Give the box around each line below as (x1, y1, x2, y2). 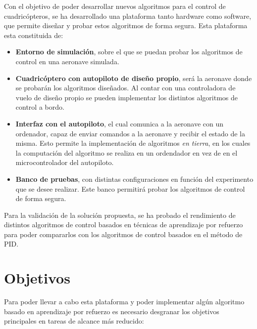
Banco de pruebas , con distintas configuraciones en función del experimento (15, 173, 254, 184)
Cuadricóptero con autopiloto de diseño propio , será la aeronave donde (15, 73, 252, 83)
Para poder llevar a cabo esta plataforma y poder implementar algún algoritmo (4, 296, 245, 307)
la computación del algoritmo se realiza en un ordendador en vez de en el (15, 147, 238, 158)
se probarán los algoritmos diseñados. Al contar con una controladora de (15, 82, 236, 93)
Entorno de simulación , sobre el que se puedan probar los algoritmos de (15, 46, 243, 57)
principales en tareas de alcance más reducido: (4, 316, 144, 326)
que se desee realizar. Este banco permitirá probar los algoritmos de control (15, 183, 245, 194)
